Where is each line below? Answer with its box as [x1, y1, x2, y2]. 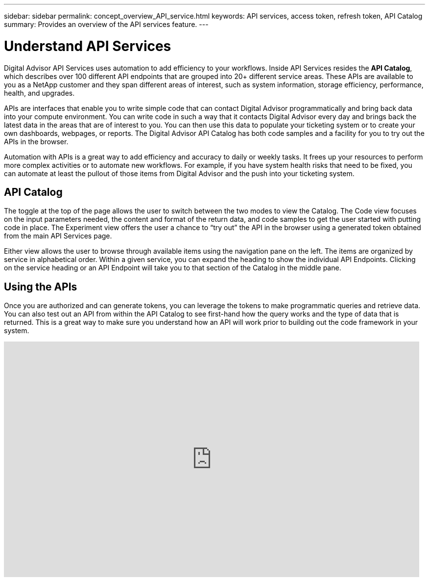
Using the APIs [4, 280, 77, 293]
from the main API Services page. [4, 232, 112, 240]
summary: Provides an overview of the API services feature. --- [4, 20, 209, 28]
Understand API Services [4, 37, 171, 54]
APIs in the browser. [4, 137, 69, 146]
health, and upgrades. [4, 88, 75, 97]
